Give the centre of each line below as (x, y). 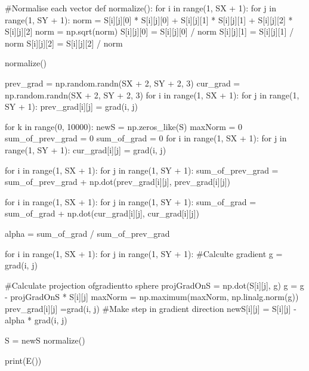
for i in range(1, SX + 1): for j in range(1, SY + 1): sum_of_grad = (131, 201)
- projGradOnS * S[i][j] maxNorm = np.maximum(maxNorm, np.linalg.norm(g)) (152, 297)
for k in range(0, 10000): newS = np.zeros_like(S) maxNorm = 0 (124, 126)
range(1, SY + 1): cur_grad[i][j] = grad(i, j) (86, 149)
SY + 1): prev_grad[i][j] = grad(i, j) (72, 106)
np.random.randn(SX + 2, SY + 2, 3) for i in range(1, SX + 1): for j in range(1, (152, 95)
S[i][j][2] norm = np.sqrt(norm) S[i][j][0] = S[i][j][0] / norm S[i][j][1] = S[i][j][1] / (149, 31)
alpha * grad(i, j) (36, 320)
